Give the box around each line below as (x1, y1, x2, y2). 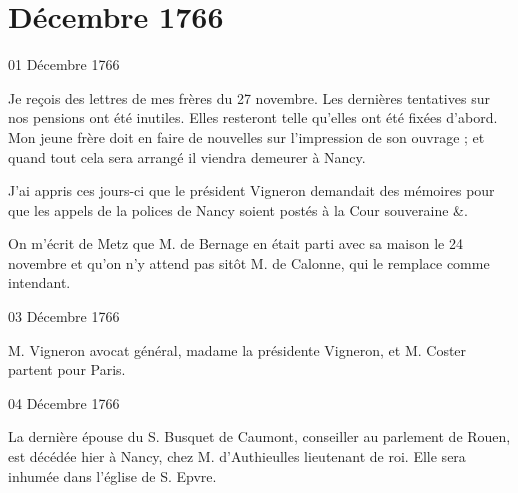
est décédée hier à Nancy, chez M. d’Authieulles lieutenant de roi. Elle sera (8, 446, 466, 467)
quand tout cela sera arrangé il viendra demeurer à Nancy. (8, 146, 366, 167)
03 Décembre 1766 (8, 306, 120, 327)
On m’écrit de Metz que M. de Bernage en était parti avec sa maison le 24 (8, 233, 463, 254)
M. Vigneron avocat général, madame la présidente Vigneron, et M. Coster (8, 339, 467, 360)
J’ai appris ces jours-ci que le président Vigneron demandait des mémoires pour (8, 180, 495, 201)
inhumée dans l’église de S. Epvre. (8, 465, 217, 486)
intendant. (8, 272, 71, 293)
